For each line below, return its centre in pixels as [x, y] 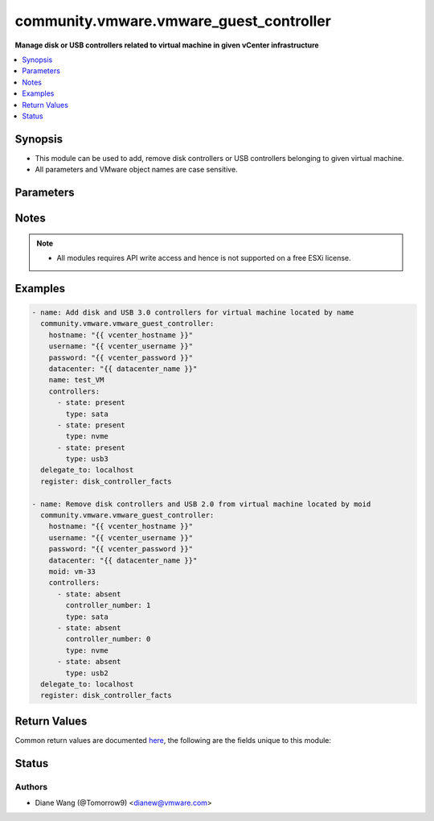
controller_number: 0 [108, 639]
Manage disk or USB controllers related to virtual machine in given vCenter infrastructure [167, 45]
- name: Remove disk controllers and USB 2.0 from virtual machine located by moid [201, 504]
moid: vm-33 [72, 571]
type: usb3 [87, 459]
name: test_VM [76, 380]
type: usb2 [87, 673]
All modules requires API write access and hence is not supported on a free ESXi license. [204, 258]
